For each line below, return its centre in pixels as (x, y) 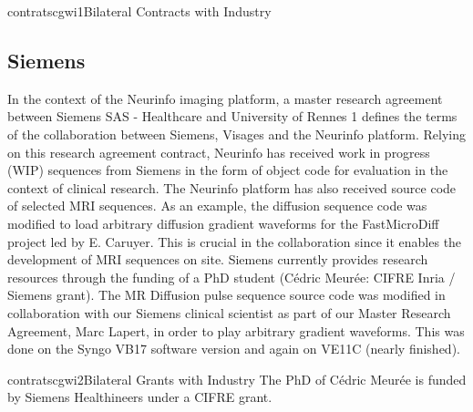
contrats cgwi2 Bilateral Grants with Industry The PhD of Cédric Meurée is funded (237, 379)
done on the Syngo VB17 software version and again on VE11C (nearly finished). (234, 349)
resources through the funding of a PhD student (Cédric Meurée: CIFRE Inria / (231, 277)
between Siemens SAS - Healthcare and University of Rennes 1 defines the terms (232, 116)
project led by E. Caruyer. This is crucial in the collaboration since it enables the (235, 241)
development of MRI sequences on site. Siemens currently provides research (218, 259)
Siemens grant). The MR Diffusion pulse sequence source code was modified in (226, 295)
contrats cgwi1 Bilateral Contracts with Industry (139, 11)
